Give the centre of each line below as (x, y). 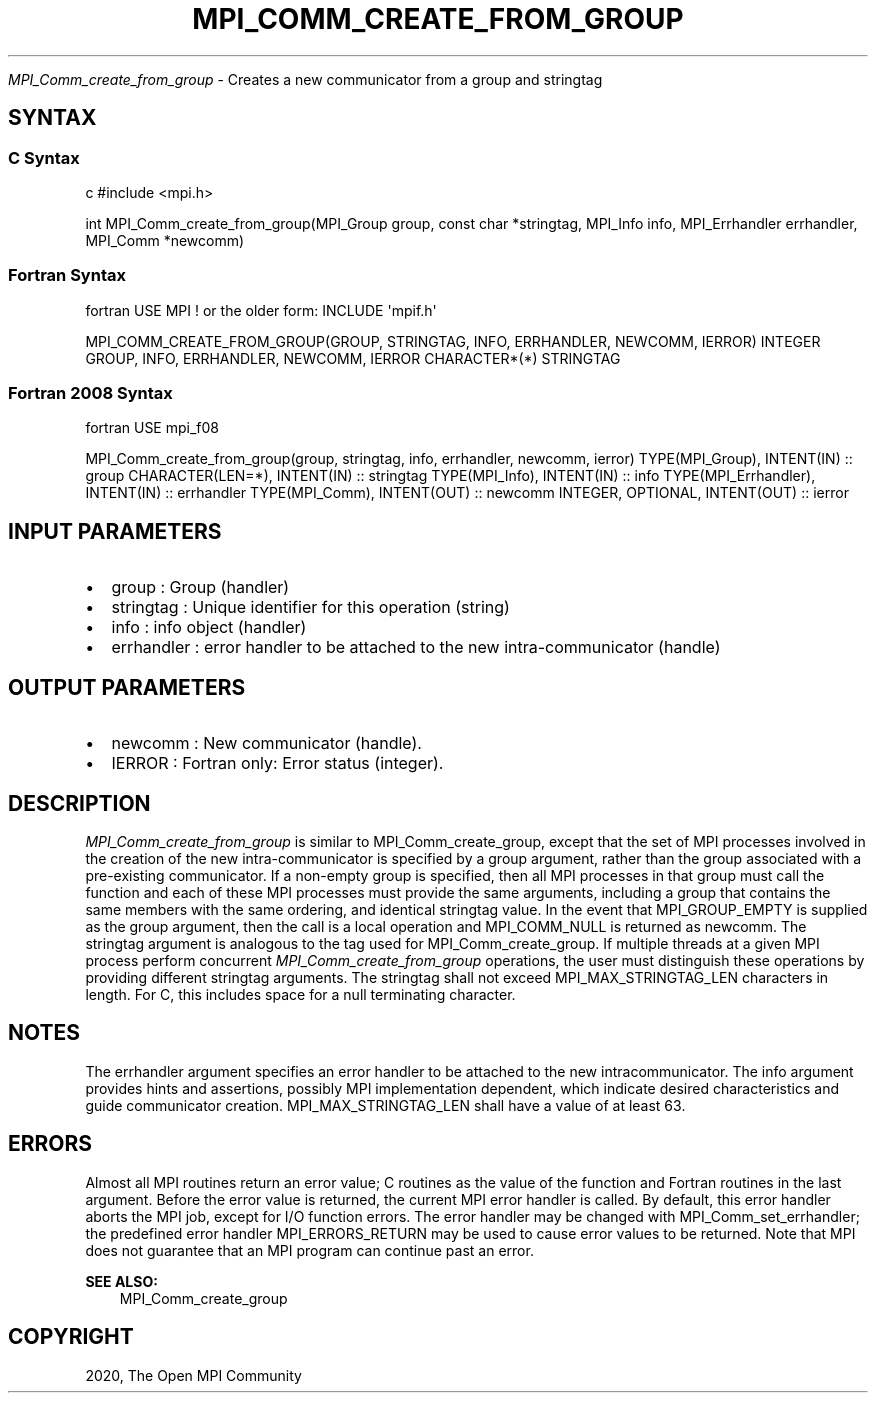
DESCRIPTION (79, 803)
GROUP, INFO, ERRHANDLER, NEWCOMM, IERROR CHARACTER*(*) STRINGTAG (353, 358)
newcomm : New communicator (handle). (266, 743)
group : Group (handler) (200, 587)
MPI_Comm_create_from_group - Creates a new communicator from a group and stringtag (305, 79)
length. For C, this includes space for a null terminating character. (300, 994)
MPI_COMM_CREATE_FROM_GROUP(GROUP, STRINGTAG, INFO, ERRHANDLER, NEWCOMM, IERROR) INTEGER (453, 341)
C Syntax (44, 157)
